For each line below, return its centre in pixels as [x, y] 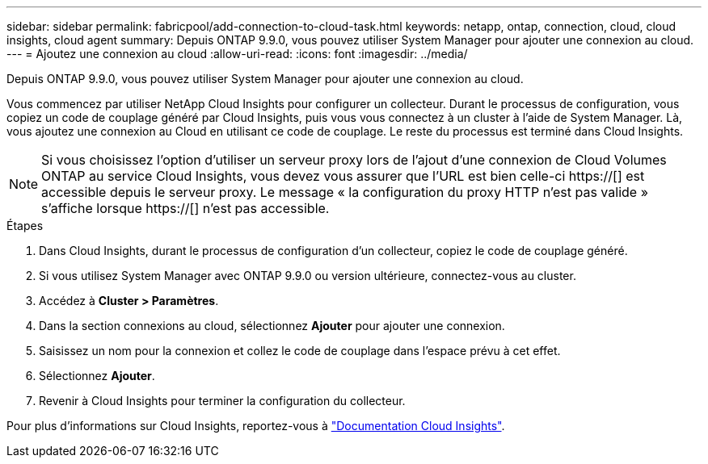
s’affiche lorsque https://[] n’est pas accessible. [185, 208]
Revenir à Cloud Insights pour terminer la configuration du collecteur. [222, 401]
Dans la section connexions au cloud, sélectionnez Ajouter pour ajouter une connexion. [272, 326]
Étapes [25, 226]
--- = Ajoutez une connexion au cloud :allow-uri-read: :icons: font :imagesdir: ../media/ [237, 54]
